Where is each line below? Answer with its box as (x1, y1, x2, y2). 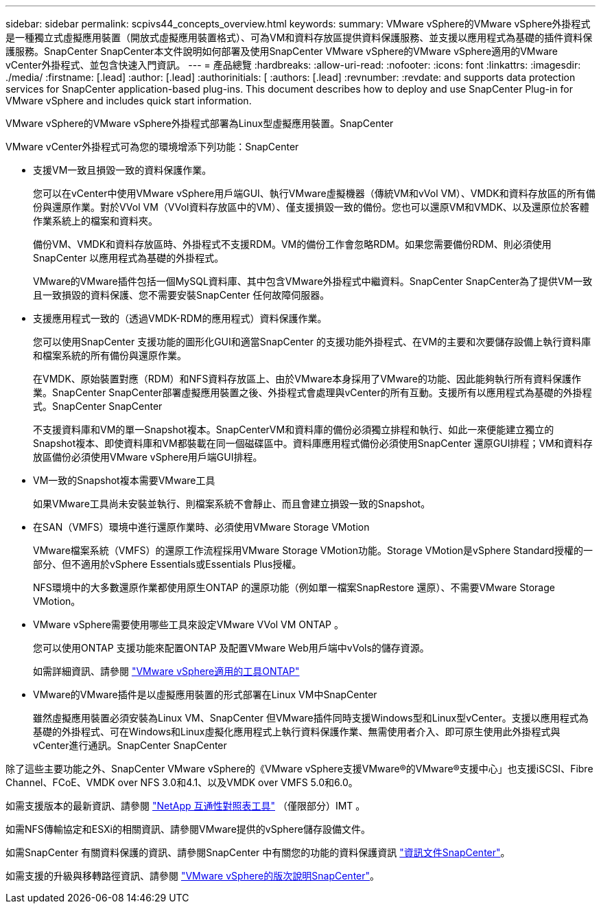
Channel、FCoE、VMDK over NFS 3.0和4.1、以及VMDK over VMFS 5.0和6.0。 (5, 776, 358, 788)
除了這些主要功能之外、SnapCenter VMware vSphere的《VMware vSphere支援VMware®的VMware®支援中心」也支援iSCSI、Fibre (5, 763, 593, 774)
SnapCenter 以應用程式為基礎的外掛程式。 (33, 252, 224, 264)
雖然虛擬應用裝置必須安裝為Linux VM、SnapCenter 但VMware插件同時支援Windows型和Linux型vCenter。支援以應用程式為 (33, 712, 589, 724)
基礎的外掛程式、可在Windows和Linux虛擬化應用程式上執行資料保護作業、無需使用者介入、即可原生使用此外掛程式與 (33, 726, 561, 737)
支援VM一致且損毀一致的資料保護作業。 (33, 164, 212, 176)
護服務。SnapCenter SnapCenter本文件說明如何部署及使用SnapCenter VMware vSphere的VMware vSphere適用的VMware (5, 45, 558, 57)
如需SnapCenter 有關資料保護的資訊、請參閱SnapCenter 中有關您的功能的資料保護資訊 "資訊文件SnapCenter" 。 (5, 847, 510, 858)
